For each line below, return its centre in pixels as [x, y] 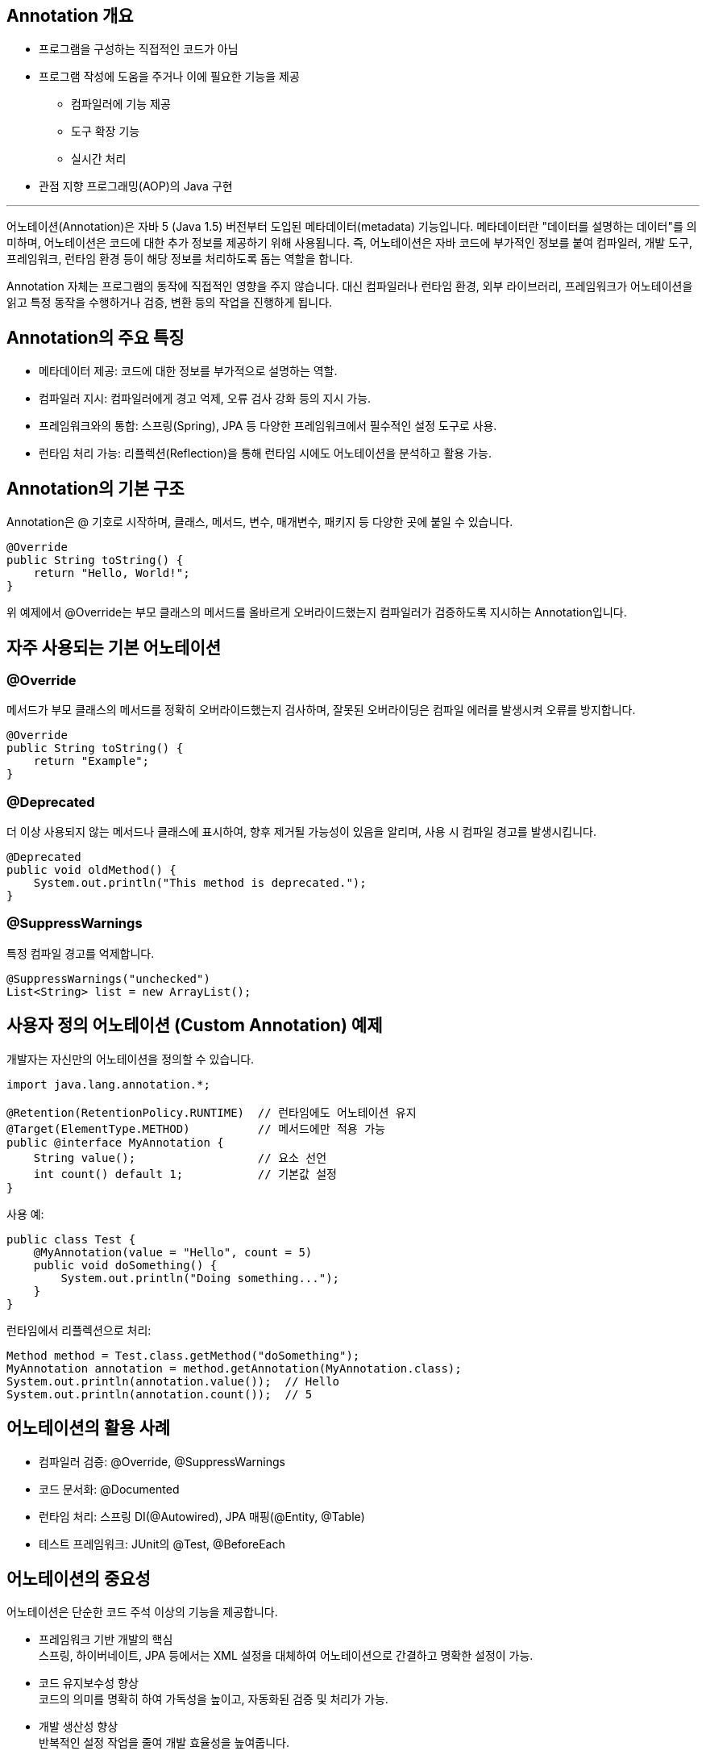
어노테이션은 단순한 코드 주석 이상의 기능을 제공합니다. [142, 1612]
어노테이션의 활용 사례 [89, 1428]
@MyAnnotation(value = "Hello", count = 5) [173, 1252]
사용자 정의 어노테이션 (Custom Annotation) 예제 [195, 1026]
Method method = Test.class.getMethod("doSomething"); [183, 1355]
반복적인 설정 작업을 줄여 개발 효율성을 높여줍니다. [164, 1743]
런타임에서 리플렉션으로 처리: [79, 1330]
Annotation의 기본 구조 [96, 488]
